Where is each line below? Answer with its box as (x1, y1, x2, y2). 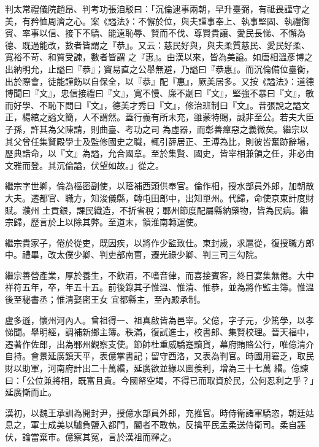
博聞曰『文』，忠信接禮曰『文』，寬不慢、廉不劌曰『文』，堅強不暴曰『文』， (5, 87, 306, 99)
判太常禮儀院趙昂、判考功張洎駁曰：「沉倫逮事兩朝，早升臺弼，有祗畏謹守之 (5, 2, 310, 15)
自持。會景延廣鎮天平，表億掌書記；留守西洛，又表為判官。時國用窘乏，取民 (5, 349, 314, 362)
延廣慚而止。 (5, 386, 56, 398)
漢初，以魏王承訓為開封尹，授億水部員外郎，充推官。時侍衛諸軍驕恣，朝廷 (5, 406, 306, 419)
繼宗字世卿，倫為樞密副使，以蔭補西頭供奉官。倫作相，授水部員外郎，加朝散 (5, 179, 314, 192)
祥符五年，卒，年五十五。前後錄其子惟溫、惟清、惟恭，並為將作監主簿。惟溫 (5, 281, 314, 293)
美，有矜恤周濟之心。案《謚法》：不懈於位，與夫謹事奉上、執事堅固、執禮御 (5, 14, 310, 27)
